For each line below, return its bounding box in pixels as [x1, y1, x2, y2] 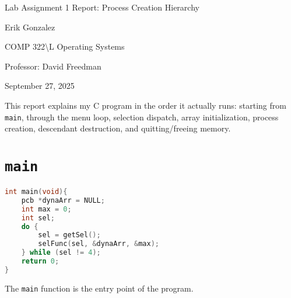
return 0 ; [21, 257, 59, 266]
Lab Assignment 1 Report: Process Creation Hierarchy [5, 1, 199, 13]
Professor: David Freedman [5, 60, 101, 72]
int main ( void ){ [5, 188, 68, 196]
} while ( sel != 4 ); [21, 248, 101, 257]
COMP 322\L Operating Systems [5, 40, 125, 53]
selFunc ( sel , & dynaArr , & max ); [38, 240, 160, 248]
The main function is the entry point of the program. [5, 282, 194, 294]
